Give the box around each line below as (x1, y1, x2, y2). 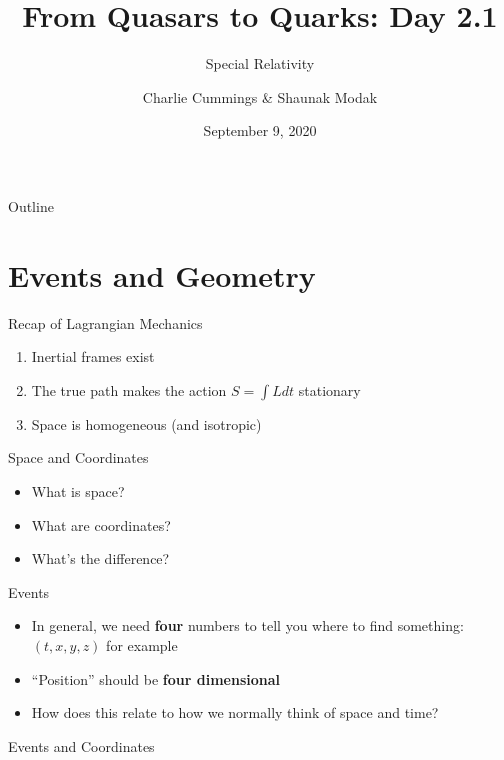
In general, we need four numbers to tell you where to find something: (31, 615, 464, 636)
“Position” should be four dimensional (31, 668, 280, 689)
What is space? (31, 481, 125, 501)
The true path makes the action (31, 379, 227, 400)
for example (106, 634, 178, 655)
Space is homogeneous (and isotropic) (31, 413, 262, 434)
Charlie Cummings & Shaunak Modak (142, 86, 378, 107)
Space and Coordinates (8, 447, 149, 468)
